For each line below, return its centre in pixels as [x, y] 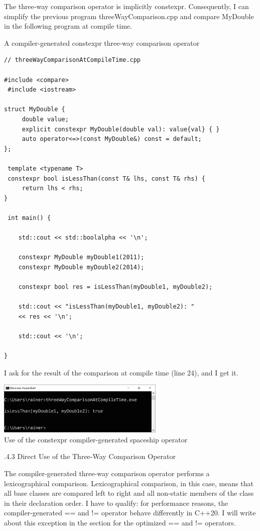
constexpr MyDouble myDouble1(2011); [81, 257]
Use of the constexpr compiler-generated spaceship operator [96, 439]
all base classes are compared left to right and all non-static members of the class [129, 493]
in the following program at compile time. [68, 26]
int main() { [29, 218]
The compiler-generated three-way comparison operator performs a [107, 473]
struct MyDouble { [35, 109]
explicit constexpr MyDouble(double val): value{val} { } [121, 129]
